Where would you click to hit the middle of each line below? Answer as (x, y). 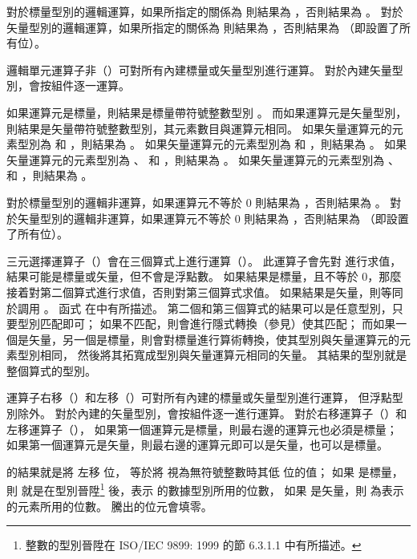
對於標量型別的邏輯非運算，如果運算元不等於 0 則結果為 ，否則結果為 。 (196, 202)
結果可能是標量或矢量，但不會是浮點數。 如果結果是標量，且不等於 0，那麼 (204, 276)
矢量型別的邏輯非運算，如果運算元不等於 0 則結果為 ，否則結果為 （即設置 (213, 218)
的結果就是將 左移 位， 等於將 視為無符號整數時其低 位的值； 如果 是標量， (205, 471)
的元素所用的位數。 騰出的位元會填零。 (109, 506)
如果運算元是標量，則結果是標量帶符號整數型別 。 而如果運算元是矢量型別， (207, 112)
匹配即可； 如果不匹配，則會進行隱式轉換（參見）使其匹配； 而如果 (218, 324)
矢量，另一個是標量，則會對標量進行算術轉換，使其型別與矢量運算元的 (214, 339)
